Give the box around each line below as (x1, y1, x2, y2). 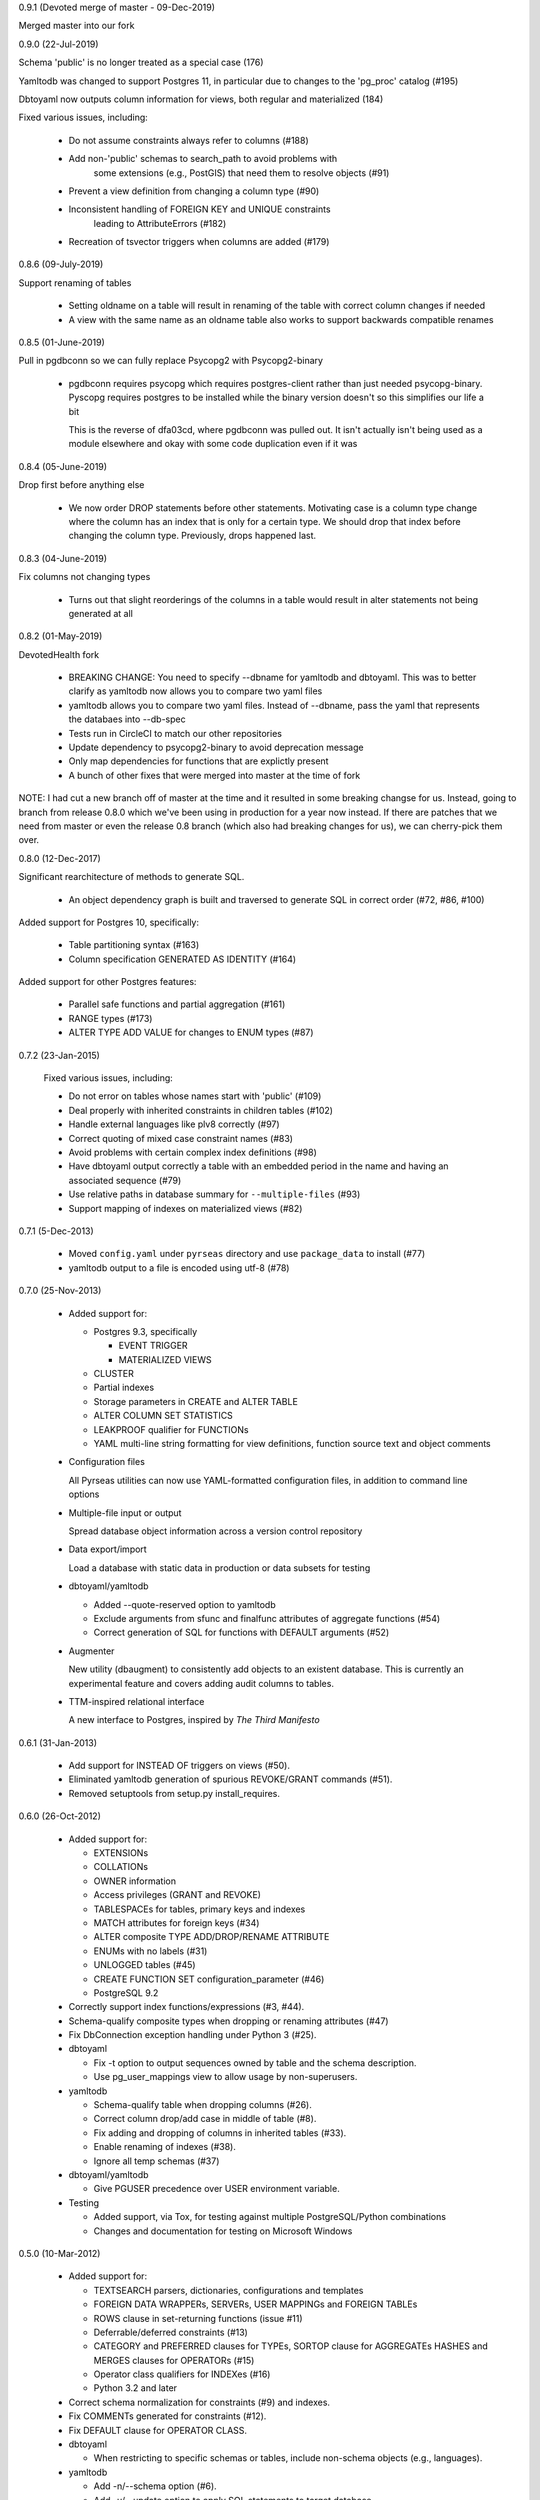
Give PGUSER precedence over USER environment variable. (93, 2183, 340, 2195)
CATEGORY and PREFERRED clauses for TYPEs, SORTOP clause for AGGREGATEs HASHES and (93, 2340, 489, 2352)
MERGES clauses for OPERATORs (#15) (93, 2354, 255, 2366)
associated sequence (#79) (68, 1174, 182, 1186)
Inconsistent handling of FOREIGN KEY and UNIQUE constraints (68, 203, 331, 215)
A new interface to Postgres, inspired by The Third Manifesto (68, 1714, 320, 1726)
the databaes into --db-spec (68, 713, 186, 725)
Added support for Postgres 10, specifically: (18, 916, 200, 928)
